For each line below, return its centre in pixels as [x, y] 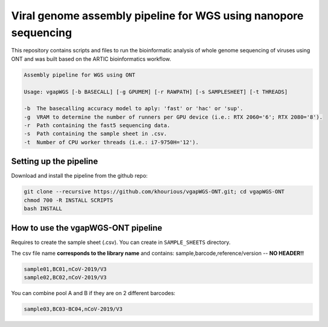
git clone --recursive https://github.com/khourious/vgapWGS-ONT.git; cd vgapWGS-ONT [154, 192]
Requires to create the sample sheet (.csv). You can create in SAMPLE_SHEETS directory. [121, 242]
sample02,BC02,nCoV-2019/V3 [65, 278]
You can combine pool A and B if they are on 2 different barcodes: [93, 293]
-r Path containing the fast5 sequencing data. [97, 126]
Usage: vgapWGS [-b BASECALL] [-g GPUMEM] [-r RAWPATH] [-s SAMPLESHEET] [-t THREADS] [156, 92]
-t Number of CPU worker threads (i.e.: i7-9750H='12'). [111, 142]
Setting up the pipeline [55, 162]
